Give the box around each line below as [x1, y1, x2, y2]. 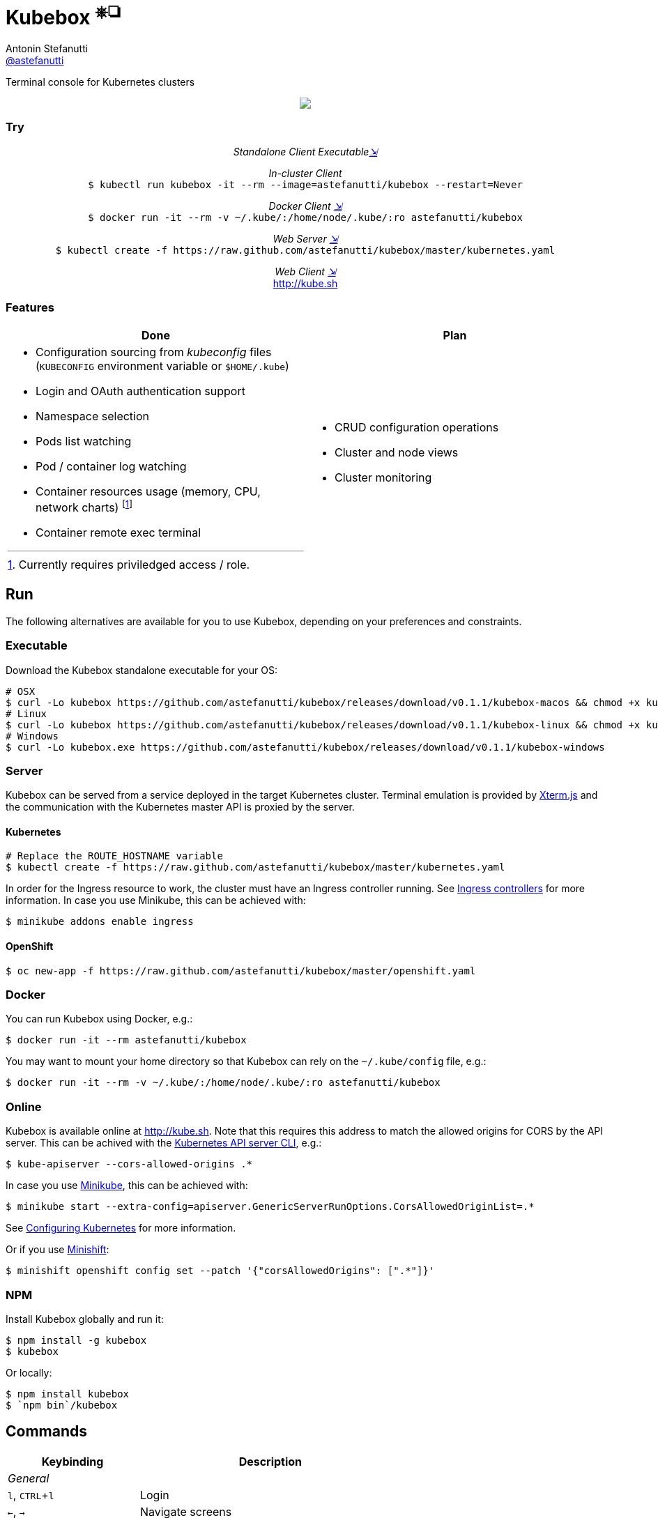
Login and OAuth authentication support [36, 383, 245, 398]
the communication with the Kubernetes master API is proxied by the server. [6, 801, 355, 813]
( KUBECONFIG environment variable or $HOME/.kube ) [36, 358, 289, 373]
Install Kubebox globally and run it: [6, 1312, 164, 1325]
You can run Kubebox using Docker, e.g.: [6, 1013, 193, 1025]
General [8, 1471, 49, 1485]
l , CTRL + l [8, 1487, 54, 1502]
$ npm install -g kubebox [6, 1334, 147, 1346]
